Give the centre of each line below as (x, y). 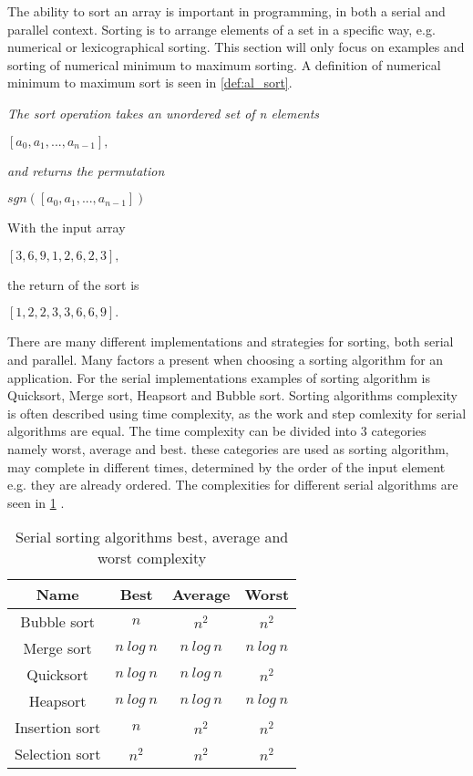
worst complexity (152, 558)
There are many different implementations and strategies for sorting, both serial (231, 341)
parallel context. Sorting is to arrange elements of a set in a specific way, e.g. (221, 29)
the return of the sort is (73, 284)
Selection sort (58, 754)
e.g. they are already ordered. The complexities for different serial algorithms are (233, 485)
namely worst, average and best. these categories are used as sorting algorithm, (228, 448)
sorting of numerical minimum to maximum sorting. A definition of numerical (224, 64)
